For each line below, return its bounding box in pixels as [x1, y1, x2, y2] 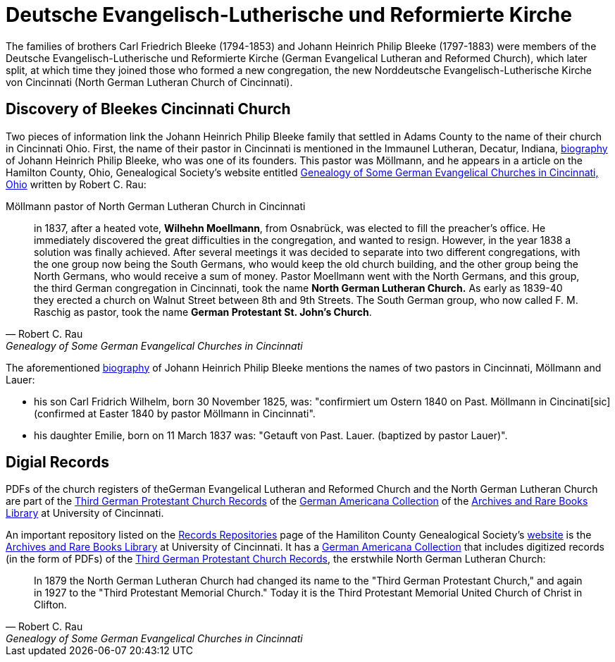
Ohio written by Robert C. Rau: [6, 178, 147, 190]
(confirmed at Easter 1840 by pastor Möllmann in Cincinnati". [34, 407, 316, 419]
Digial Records [6, 453, 109, 472]
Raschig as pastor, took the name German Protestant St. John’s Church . [34, 305, 372, 318]
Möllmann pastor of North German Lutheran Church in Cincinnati [6, 200, 306, 212]
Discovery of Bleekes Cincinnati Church [6, 100, 291, 118]
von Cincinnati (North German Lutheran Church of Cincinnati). [6, 75, 293, 88]
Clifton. [34, 599, 67, 611]
